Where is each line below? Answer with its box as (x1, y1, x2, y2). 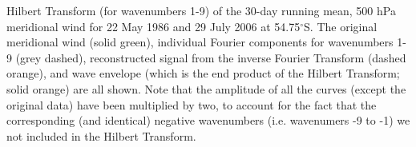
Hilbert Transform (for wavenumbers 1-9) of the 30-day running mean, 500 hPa (6, 2, 396, 18)
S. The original (304, 18, 378, 34)
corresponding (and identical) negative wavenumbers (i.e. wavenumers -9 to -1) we (6, 112, 410, 129)
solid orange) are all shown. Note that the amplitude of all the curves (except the (6, 80, 406, 97)
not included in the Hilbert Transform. (6, 127, 196, 144)
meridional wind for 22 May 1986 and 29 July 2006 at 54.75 (6, 18, 301, 34)
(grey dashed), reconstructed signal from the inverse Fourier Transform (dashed (15, 49, 406, 66)
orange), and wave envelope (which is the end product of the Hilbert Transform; (6, 65, 400, 81)
